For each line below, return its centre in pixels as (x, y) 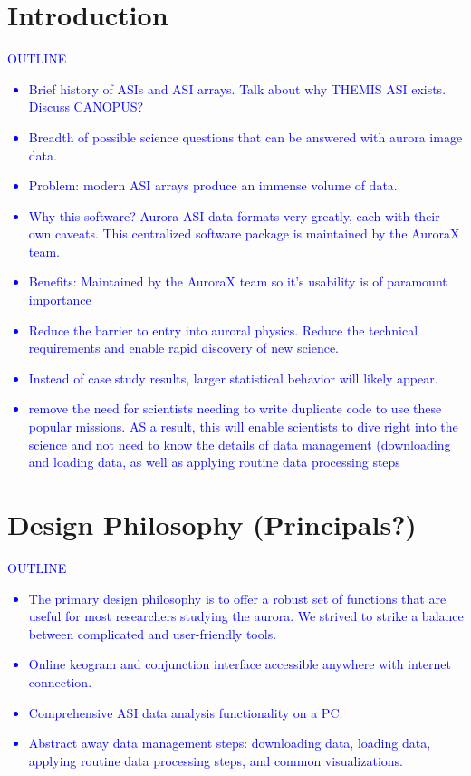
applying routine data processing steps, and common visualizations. (216, 760)
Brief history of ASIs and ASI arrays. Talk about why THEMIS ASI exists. (237, 88)
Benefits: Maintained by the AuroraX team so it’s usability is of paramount (238, 281)
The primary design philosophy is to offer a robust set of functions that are (237, 598)
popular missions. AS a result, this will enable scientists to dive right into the (243, 427)
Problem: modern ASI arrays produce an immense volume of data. (213, 185)
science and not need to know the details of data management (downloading (240, 444)
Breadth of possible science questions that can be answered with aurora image (245, 136)
